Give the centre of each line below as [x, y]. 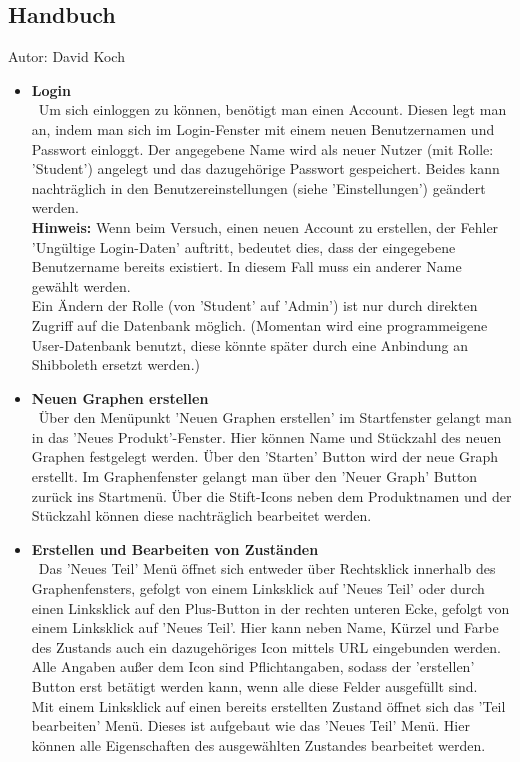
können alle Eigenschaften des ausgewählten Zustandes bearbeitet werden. [258, 744]
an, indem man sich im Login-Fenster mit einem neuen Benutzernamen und [263, 128]
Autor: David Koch [66, 56]
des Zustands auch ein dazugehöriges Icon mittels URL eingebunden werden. [266, 646]
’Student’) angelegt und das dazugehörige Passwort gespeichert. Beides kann [265, 168]
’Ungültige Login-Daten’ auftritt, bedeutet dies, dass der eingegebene [243, 246]
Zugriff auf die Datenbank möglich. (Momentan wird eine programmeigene [259, 324]
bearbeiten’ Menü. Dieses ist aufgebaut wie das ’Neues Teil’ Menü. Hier [250, 725]
